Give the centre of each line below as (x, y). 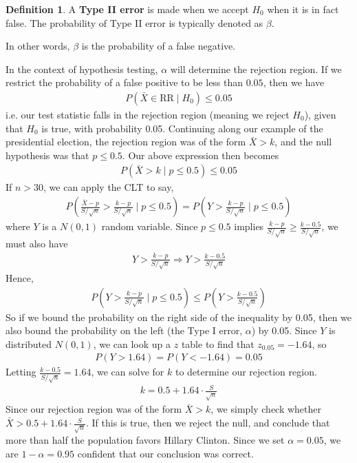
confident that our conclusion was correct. (165, 453)
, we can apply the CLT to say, (109, 187)
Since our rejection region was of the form (94, 409)
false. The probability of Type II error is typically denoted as (134, 22)
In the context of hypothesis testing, (82, 69)
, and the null (303, 142)
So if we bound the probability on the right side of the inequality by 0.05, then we (179, 317)
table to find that (218, 343)
